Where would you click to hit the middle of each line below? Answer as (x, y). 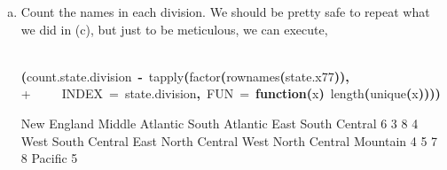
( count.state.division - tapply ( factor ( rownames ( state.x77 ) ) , (185, 76)
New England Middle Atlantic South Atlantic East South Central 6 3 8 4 (220, 123)
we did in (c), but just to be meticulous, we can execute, (174, 29)
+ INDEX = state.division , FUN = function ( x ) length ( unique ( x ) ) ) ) (231, 93)
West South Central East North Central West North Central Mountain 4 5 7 (229, 140)
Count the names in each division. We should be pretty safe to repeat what (225, 12)
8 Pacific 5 (49, 158)
